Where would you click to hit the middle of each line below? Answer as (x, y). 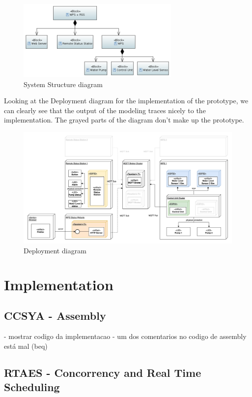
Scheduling (32, 387)
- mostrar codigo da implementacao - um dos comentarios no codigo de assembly (125, 336)
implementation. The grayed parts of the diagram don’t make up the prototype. (124, 120)
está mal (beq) (26, 346)
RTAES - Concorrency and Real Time (103, 372)
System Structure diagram (63, 84)
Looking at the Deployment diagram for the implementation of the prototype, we (126, 101)
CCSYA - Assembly (55, 316)
